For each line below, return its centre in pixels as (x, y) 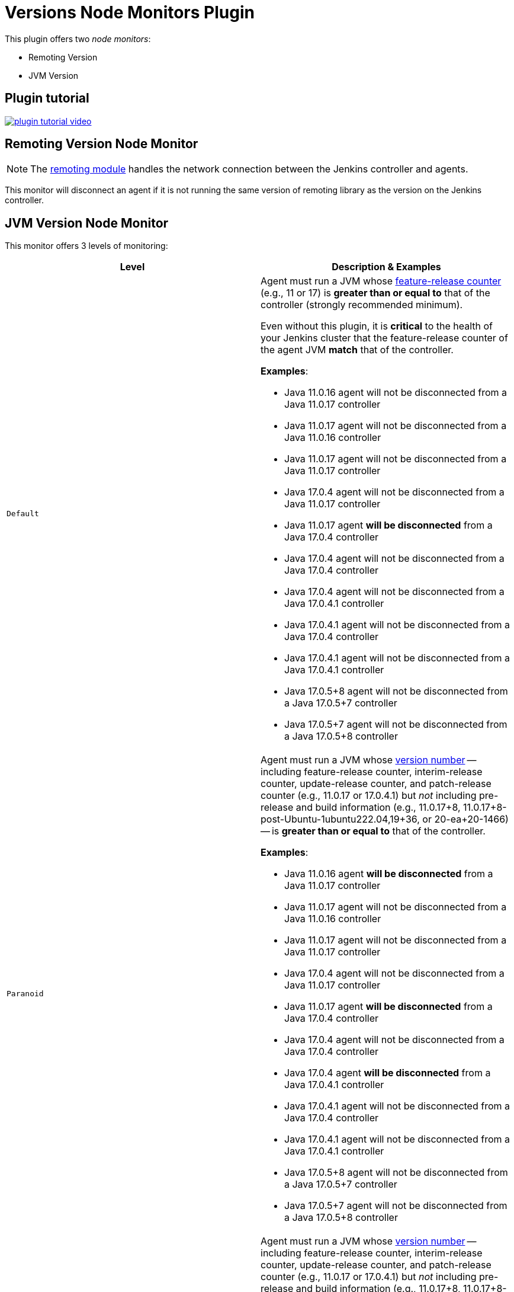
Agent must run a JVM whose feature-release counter (381, 281)
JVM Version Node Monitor (87, 223)
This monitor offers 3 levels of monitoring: (86, 246)
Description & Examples (386, 267)
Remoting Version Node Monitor (102, 144)
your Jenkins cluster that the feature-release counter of (384, 338)
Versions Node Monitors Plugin (130, 12)
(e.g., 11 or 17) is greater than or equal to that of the (375, 293)
